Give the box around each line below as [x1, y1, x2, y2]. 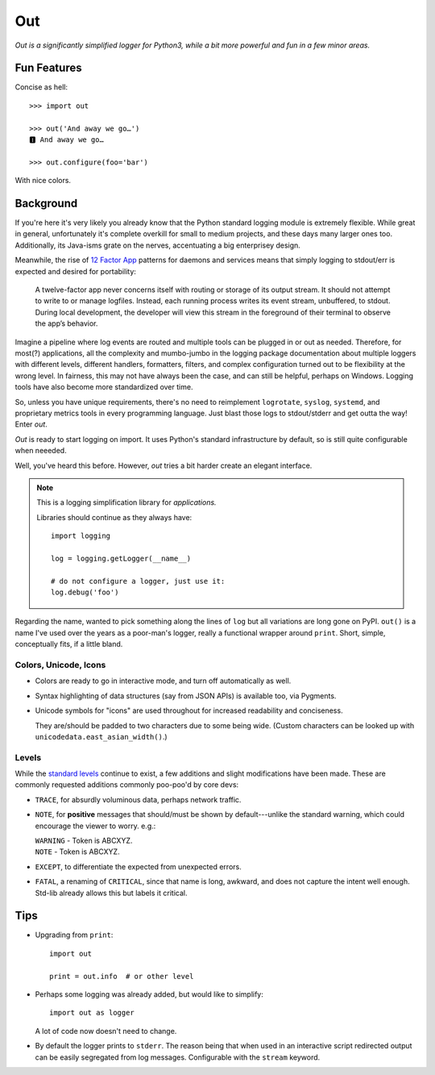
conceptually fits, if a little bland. [14, 640, 123, 649]
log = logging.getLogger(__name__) [51, 553, 192, 563]
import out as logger [49, 1008, 135, 1018]
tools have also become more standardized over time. [14, 382, 193, 392]
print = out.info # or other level [49, 972, 194, 981]
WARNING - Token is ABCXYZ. [35, 835, 133, 845]
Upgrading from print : [35, 930, 114, 940]
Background [14, 197, 78, 210]
